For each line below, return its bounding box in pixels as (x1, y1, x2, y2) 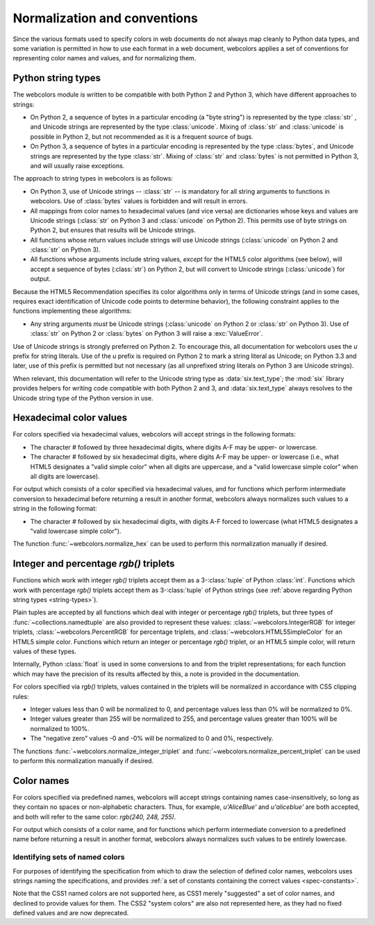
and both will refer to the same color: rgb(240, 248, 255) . (12, 812, 176, 821)
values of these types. (12, 647, 76, 656)
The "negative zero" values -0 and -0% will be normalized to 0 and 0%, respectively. (30, 734, 274, 743)
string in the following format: (12, 505, 97, 513)
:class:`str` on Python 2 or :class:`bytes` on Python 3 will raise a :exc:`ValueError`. (30, 329, 263, 338)
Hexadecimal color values (12, 412, 128, 424)
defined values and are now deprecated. (12, 909, 129, 917)
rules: (12, 692, 29, 701)
